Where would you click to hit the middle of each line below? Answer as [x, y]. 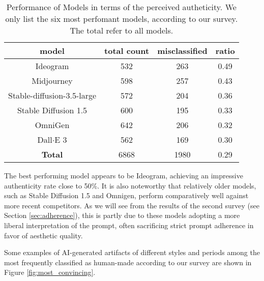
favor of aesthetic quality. [43, 235]
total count [127, 51]
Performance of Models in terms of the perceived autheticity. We [121, 7]
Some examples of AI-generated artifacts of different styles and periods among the [132, 252]
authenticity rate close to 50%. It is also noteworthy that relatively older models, [130, 185]
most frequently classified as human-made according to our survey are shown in [128, 262]
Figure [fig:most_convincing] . [50, 272]
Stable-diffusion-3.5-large [52, 95]
